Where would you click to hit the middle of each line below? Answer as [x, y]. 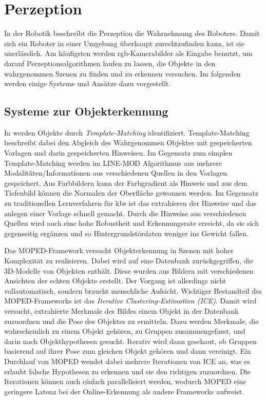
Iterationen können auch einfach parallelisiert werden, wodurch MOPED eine [125, 381]
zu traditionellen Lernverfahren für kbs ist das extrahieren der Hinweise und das [130, 203]
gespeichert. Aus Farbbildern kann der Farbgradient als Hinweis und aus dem [126, 183]
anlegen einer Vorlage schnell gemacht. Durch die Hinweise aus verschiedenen [125, 213]
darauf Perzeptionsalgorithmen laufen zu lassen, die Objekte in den [110, 63]
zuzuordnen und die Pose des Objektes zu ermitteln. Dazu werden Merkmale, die [131, 321]
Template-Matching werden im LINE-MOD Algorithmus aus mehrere [113, 163]
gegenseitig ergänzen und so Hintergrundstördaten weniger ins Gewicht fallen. [126, 233]
